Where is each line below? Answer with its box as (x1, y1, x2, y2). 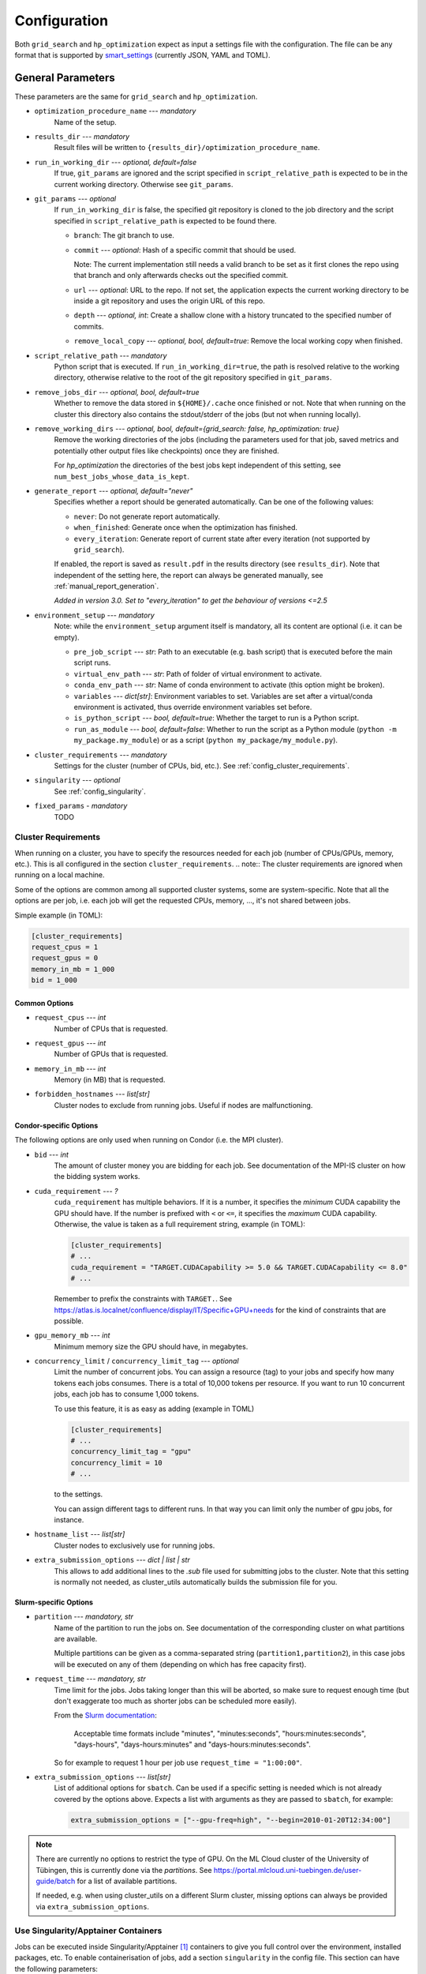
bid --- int (34, 1150, 69, 1159)
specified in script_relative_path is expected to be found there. (54, 216, 277, 225)
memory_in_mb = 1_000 (31, 964, 115, 974)
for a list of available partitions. (77, 1876, 177, 1886)
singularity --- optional (34, 775, 121, 785)
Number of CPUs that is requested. (54, 1023, 169, 1034)
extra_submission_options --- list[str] (34, 1772, 171, 1781)
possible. (54, 1315, 84, 1326)
